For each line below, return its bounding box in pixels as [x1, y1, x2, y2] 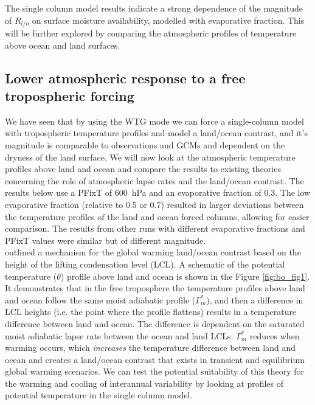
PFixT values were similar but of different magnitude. [5, 234, 206, 246]
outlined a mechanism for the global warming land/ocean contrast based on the [5, 246, 301, 258]
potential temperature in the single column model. [5, 389, 193, 401]
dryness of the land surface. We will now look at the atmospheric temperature [5, 150, 296, 163]
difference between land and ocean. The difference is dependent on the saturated [5, 317, 305, 330]
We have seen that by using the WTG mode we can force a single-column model [5, 114, 304, 127]
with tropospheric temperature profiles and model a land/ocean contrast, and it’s [5, 126, 308, 139]
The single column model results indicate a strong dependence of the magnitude [5, 2, 303, 14]
